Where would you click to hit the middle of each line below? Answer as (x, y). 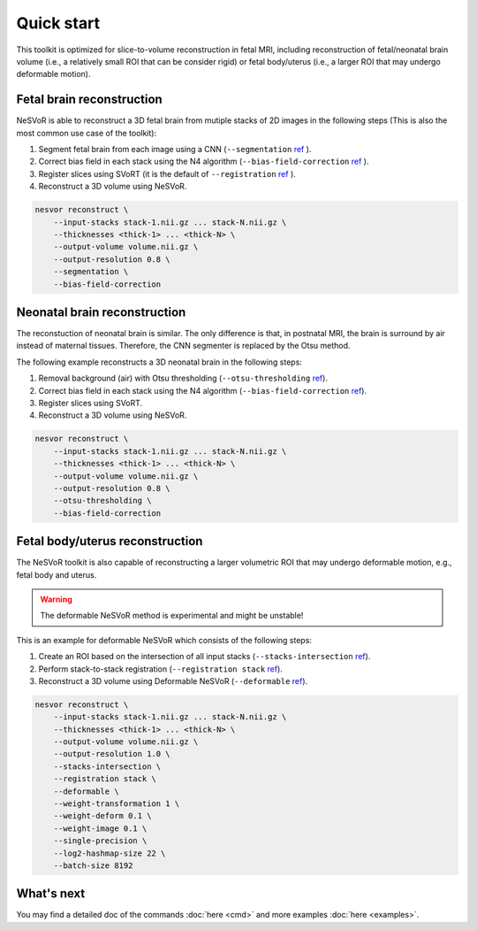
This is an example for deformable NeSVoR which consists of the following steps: (164, 640)
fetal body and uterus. (57, 574)
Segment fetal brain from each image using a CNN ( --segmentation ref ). (175, 150)
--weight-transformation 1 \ (117, 804)
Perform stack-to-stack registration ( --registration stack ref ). (160, 669)
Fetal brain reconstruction (89, 100)
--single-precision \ (100, 841)
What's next (51, 894)
